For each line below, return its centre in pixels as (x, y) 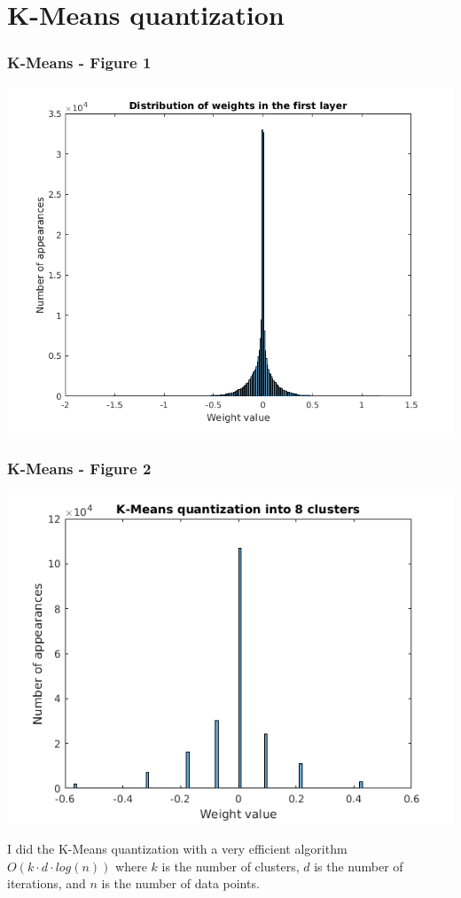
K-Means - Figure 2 (79, 469)
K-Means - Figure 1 (79, 62)
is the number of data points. (180, 883)
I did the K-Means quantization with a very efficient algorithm (177, 849)
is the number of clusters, (230, 866)
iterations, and (47, 883)
